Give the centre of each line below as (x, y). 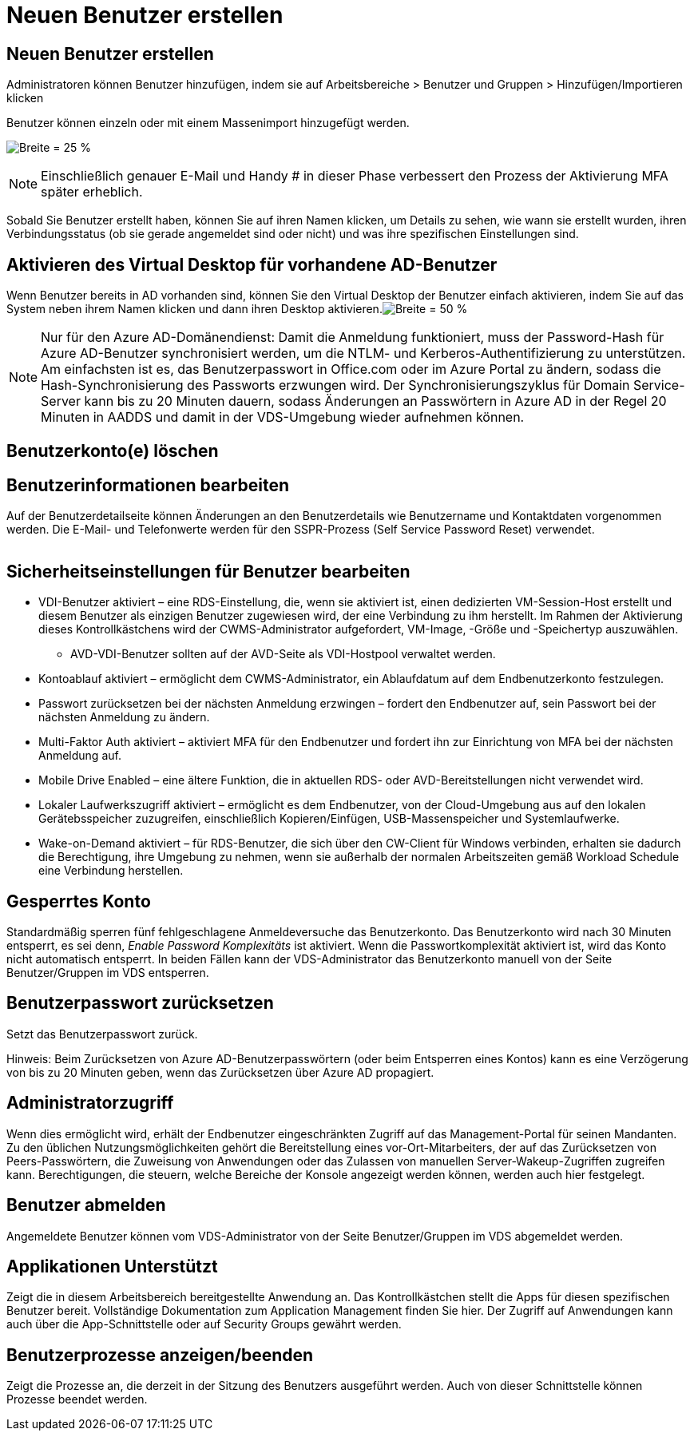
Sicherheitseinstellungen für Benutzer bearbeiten (208, 571)
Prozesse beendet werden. (77, 1399)
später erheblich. (92, 192)
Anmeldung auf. (80, 756)
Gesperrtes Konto (79, 901)
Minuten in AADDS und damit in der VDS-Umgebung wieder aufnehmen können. (283, 417)
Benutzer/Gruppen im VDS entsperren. (108, 972)
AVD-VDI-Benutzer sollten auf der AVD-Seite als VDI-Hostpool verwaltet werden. (283, 654)
